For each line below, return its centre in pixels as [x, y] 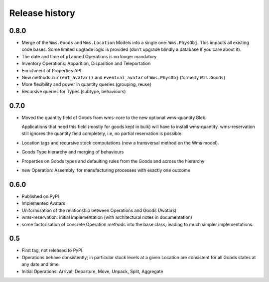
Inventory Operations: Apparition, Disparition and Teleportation [86, 64]
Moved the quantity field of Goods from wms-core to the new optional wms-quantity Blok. [114, 118]
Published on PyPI [40, 196]
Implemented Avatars [44, 203]
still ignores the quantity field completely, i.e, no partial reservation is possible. [102, 134]
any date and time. [41, 265]
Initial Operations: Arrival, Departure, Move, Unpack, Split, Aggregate [92, 271]
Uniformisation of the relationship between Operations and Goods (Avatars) [99, 210]
